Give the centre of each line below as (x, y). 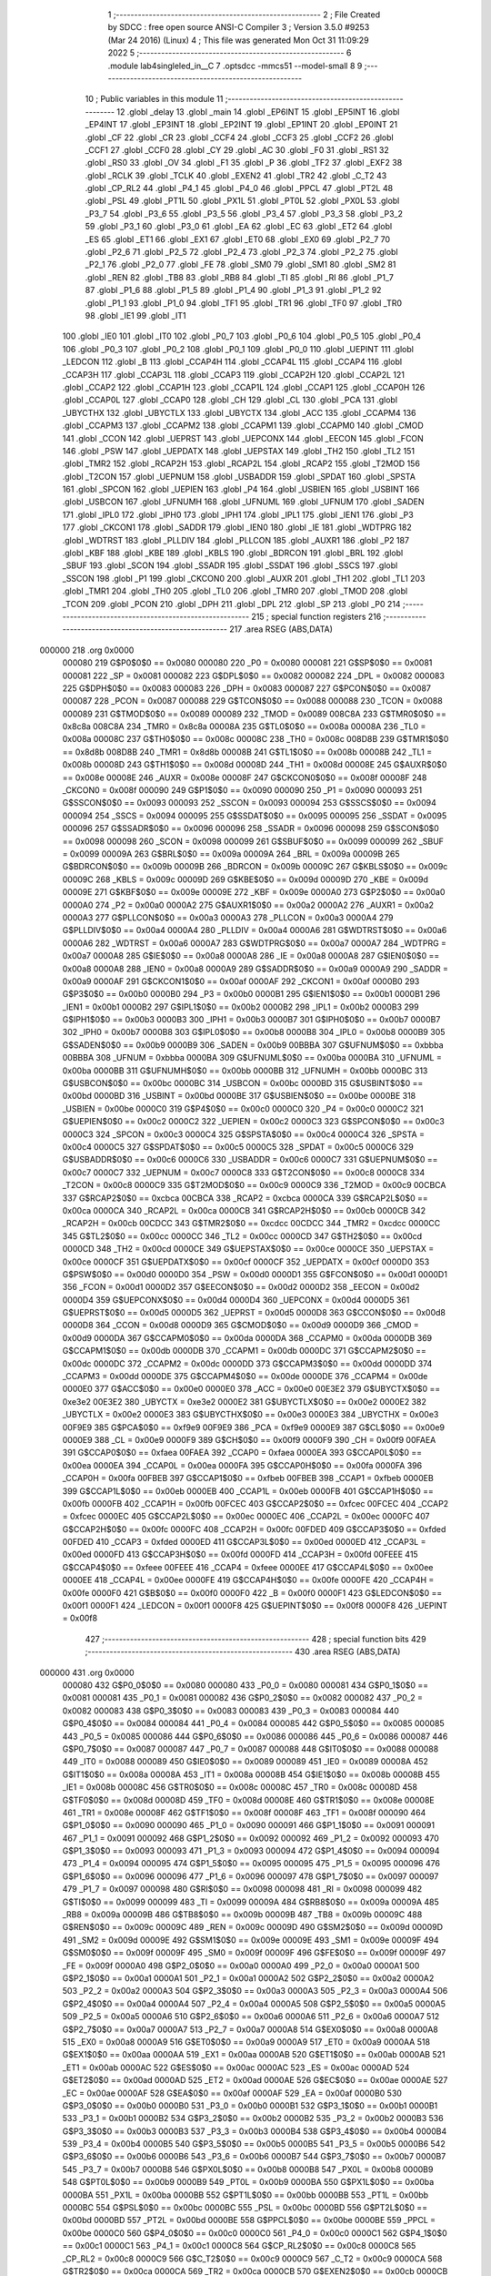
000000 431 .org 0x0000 (87, 1672)
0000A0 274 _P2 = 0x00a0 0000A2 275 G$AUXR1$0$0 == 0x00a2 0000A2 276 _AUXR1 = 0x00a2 (248, 905)
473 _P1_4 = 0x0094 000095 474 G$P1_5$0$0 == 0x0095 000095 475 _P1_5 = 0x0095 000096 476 (251, 1864)
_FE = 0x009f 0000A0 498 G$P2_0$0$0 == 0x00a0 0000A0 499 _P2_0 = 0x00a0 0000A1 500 (241, 1966)
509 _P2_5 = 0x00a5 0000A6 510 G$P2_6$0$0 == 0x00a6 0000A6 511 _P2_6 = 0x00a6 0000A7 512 (251, 2017)
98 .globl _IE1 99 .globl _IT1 (135, 315)
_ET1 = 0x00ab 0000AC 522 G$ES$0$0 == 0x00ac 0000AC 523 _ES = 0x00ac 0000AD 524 (236, 2068)
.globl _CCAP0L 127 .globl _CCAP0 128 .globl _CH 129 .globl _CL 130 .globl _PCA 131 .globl (230, 400)
